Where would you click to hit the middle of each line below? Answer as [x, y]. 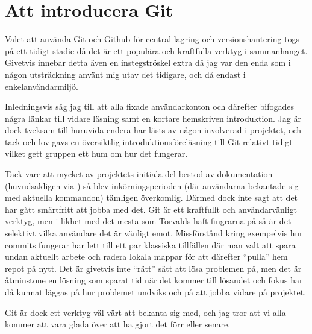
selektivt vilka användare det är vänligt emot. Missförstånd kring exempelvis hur [154, 233]
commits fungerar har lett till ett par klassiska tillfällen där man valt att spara [150, 244]
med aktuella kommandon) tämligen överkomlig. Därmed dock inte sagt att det [151, 197]
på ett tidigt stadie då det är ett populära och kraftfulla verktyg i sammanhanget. [156, 50]
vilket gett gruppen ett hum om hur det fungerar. [96, 153]
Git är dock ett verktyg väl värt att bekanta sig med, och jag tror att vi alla [145, 312]
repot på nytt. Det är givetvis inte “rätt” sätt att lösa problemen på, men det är [153, 268]
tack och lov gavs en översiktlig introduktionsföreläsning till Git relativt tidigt [149, 141]
